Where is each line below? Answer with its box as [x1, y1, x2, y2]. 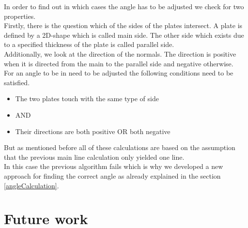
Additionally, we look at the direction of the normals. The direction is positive [4, 48, 236, 59]
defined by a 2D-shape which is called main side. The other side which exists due [4, 30, 244, 40]
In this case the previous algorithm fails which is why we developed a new [4, 161, 223, 171]
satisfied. [4, 77, 30, 87]
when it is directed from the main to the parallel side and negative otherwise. [4, 58, 233, 68]
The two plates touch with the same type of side [15, 93, 159, 104]
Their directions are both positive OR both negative [15, 126, 170, 136]
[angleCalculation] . [4, 180, 59, 190]
